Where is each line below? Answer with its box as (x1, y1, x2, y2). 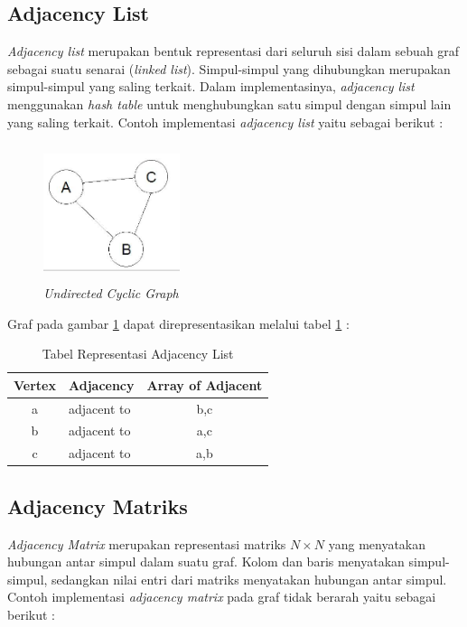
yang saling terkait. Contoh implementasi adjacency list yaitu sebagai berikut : (7, 112, 444, 131)
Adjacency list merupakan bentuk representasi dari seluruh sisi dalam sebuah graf (7, 42, 460, 61)
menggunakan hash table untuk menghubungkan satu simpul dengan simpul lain (7, 94, 452, 113)
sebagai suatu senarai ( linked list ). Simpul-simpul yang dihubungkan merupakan (7, 59, 451, 78)
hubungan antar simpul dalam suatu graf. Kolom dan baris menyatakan (7, 552, 405, 571)
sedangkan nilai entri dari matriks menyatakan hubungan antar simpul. (51, 569, 447, 588)
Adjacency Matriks (7, 491, 188, 519)
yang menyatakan (328, 534, 426, 553)
